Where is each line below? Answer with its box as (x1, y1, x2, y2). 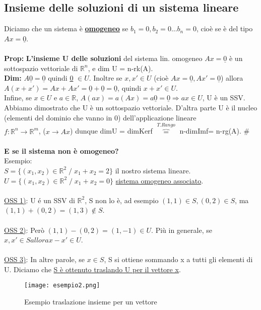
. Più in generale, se (151, 224, 212, 235)
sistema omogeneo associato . (115, 175, 204, 185)
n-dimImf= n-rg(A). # (179, 126, 250, 136)
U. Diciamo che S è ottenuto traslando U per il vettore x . (4, 264, 181, 274)
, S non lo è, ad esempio (85, 195, 159, 205)
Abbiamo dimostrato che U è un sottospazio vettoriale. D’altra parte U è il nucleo (4, 102, 257, 112)
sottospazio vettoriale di (4, 63, 78, 73)
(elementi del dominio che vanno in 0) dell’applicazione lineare (4, 112, 197, 122)
